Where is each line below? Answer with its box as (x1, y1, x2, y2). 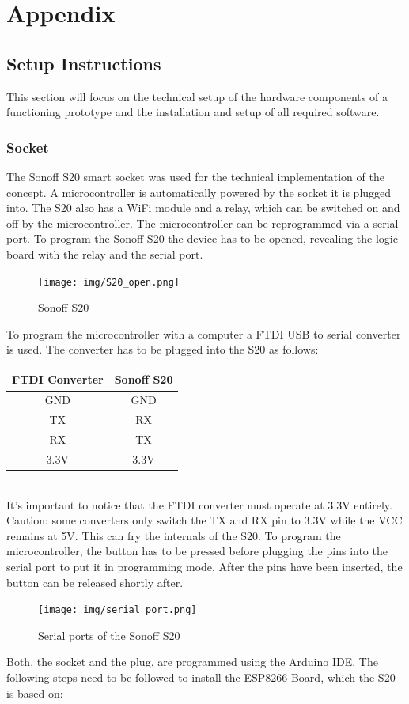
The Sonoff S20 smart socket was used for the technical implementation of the (6, 168, 384, 184)
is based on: (6, 684, 63, 701)
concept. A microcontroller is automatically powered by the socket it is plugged (6, 184, 392, 200)
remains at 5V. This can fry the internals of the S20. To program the (6, 527, 341, 543)
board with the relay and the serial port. (6, 245, 203, 262)
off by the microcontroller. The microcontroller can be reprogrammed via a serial (6, 214, 399, 231)
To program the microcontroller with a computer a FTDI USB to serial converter (6, 325, 401, 342)
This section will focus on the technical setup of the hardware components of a (6, 88, 388, 104)
